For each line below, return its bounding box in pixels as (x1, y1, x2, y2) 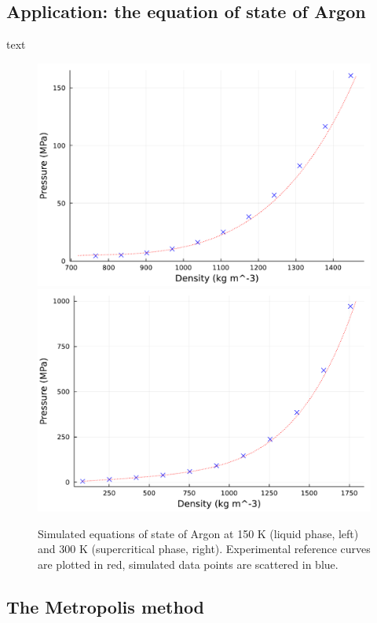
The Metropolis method (6, 594, 205, 618)
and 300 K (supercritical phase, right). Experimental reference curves (38, 541, 371, 557)
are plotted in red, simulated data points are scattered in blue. (38, 555, 339, 572)
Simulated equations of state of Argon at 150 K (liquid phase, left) (38, 525, 359, 541)
